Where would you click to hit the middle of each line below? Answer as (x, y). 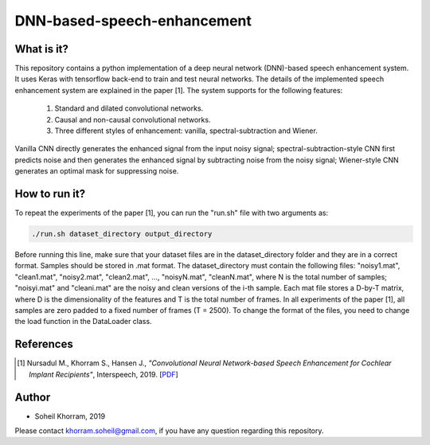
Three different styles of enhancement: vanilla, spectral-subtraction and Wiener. (186, 131)
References (44, 344)
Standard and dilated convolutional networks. (129, 108)
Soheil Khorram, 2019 (70, 416)
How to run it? (50, 194)
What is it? (42, 49)
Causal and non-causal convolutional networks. (133, 119)
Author (33, 397)
